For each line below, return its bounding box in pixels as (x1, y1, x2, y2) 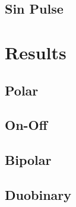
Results (5, 40, 66, 64)
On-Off (5, 116, 47, 134)
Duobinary (5, 185, 71, 203)
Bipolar (5, 151, 52, 169)
